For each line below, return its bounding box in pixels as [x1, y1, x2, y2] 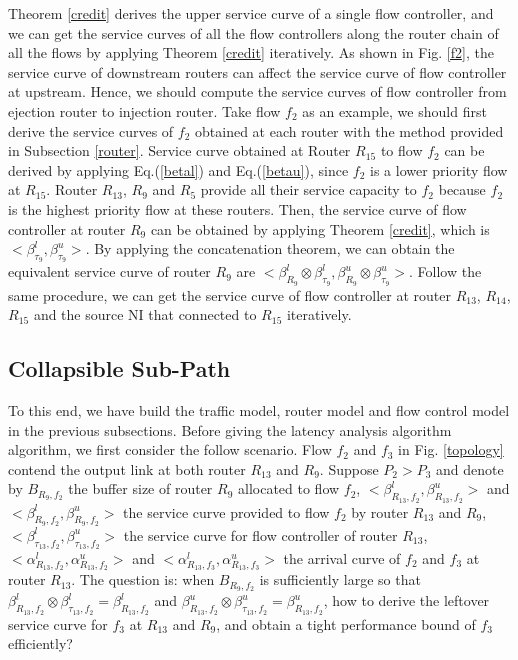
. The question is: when [71, 569, 215, 590]
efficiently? [8, 633, 73, 654]
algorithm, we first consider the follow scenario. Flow [8, 439, 332, 460]
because [438, 179, 486, 200]
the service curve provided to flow [123, 501, 330, 522]
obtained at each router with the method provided [195, 120, 504, 141]
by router [351, 501, 409, 522]
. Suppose [319, 458, 379, 479]
